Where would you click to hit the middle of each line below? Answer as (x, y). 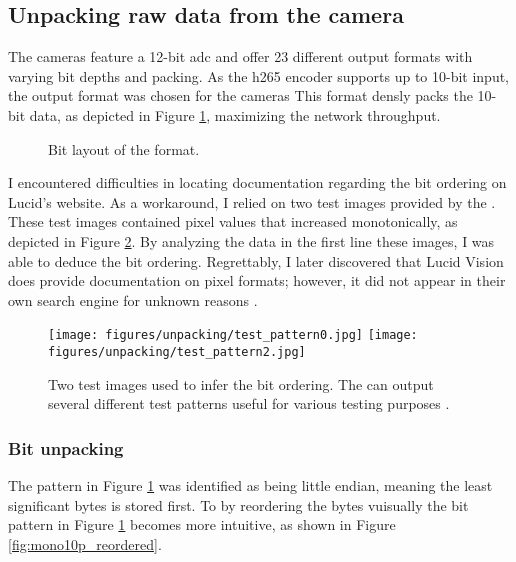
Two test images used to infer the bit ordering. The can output (241, 383)
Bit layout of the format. (124, 148)
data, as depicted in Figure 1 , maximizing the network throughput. (235, 114)
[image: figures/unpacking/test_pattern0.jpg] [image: (233, 335)
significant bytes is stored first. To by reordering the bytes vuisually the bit (238, 504)
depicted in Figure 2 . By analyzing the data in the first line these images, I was (251, 240)
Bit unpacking (66, 447)
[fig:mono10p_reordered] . (85, 543)
